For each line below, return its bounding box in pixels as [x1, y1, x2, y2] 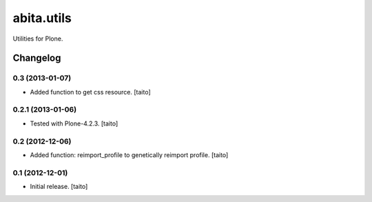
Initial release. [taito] [30, 183, 88, 191]
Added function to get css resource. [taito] [30, 88, 151, 96]
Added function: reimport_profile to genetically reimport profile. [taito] [30, 150, 229, 159]
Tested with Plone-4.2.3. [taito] [30, 119, 118, 128]
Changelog [12, 52, 61, 64]
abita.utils [12, 10, 72, 26]
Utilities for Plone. [12, 34, 63, 43]
